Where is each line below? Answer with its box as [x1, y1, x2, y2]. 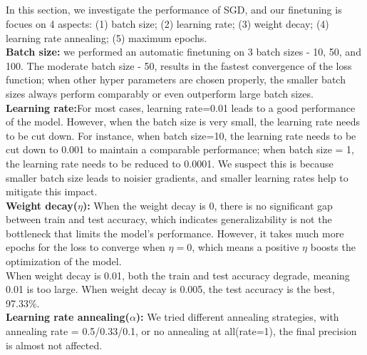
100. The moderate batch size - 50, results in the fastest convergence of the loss [6, 58, 352, 73]
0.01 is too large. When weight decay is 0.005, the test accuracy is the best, [6, 282, 335, 297]
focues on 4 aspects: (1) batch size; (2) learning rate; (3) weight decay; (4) [6, 16, 329, 31]
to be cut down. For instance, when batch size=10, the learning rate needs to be [6, 128, 356, 143]
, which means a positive [192, 240, 299, 254]
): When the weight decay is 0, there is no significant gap [82, 197, 333, 212]
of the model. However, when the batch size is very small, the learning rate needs [6, 114, 361, 129]
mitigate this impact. [6, 184, 98, 199]
